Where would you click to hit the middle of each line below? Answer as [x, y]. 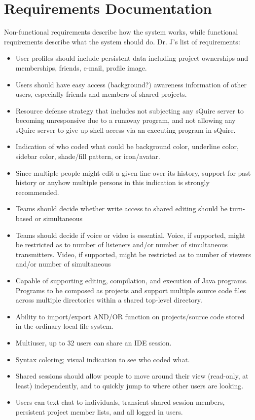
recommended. [37, 192]
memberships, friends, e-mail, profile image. [81, 67]
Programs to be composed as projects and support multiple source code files [131, 290]
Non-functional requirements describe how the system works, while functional [121, 32]
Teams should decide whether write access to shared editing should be [121, 209]
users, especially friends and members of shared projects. [101, 94]
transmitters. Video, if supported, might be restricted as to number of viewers [133, 254]
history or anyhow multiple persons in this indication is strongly [112, 182]
